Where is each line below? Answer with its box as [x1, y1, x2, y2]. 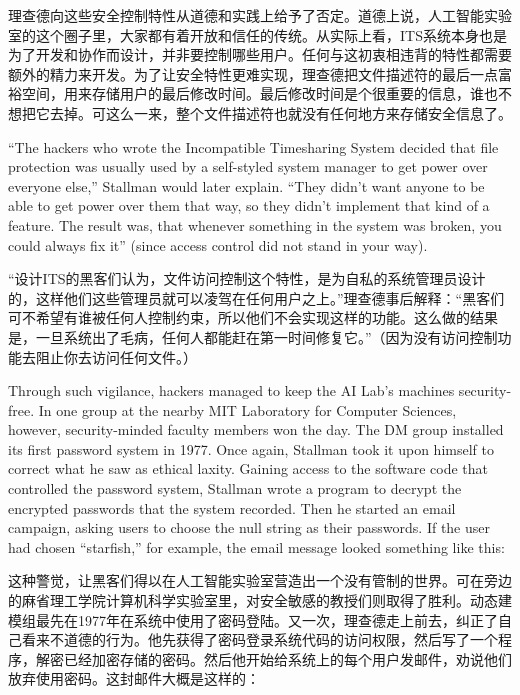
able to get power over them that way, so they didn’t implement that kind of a [8, 195, 490, 216]
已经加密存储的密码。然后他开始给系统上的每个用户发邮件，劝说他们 [63, 648, 512, 669]
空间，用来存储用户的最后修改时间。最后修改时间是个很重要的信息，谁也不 [21, 83, 512, 104]
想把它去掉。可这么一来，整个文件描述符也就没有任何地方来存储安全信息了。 [8, 102, 512, 123]
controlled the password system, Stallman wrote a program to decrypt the [8, 478, 462, 499]
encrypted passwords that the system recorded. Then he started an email [8, 497, 456, 518]
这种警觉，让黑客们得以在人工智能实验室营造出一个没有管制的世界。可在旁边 [8, 570, 512, 591]
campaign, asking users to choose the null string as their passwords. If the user [8, 517, 490, 538]
